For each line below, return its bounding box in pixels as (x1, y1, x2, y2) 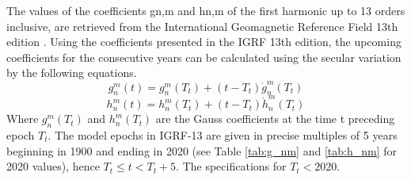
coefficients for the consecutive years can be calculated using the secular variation (6, 48, 401, 65)
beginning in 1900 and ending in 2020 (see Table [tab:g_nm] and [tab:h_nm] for (6, 142, 397, 159)
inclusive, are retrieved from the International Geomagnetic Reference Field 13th (6, 17, 398, 34)
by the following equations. (6, 64, 137, 81)
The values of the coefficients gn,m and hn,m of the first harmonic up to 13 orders (6, 2, 405, 18)
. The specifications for (176, 158, 287, 174)
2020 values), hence (6, 158, 100, 174)
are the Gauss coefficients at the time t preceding (155, 110, 395, 127)
